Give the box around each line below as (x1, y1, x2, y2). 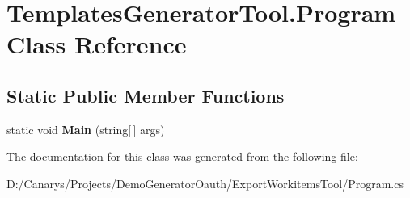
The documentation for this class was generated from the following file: (6, 148, 358, 165)
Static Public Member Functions (6, 82, 285, 107)
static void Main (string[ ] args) (6, 120, 165, 137)
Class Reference (6, 27, 187, 61)
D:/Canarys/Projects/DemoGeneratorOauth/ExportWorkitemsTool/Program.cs (6, 175, 404, 192)
